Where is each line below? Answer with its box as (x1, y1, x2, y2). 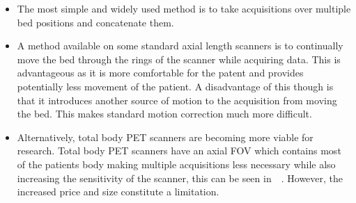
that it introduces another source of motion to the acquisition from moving (17, 92, 337, 107)
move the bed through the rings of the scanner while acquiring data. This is (17, 51, 341, 66)
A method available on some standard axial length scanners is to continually (17, 38, 343, 53)
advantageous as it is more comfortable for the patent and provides (17, 65, 304, 80)
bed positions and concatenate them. (17, 15, 174, 29)
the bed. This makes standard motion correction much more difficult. (17, 106, 312, 121)
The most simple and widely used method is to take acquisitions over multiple (17, 1, 351, 15)
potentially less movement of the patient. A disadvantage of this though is (17, 79, 334, 93)
